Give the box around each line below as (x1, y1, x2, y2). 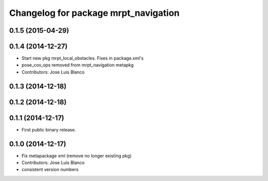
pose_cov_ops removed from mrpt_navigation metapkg (21, 62, 134, 68)
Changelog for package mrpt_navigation (9, 7, 180, 18)
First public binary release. (21, 126, 76, 132)
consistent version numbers (21, 167, 79, 173)
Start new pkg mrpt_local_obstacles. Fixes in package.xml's (21, 55, 144, 61)
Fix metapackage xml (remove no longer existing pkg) (21, 153, 132, 159)
